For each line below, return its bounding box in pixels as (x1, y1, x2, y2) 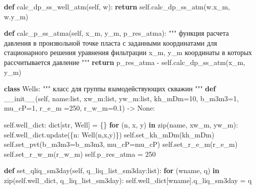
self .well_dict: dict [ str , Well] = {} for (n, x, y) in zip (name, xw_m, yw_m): (4, 119, 238, 129)
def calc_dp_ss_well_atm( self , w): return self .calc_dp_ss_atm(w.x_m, (4, 1, 230, 11)
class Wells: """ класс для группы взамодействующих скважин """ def (4, 83, 216, 94)
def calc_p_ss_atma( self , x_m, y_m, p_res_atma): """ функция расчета (4, 28, 229, 38)
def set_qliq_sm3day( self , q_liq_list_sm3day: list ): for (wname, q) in (4, 165, 219, 176)
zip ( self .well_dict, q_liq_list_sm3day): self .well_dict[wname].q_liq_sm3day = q (4, 175, 252, 185)
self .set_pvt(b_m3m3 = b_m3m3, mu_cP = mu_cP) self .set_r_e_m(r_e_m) (4, 139, 238, 149)
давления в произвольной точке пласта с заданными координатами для (4, 37, 217, 48)
